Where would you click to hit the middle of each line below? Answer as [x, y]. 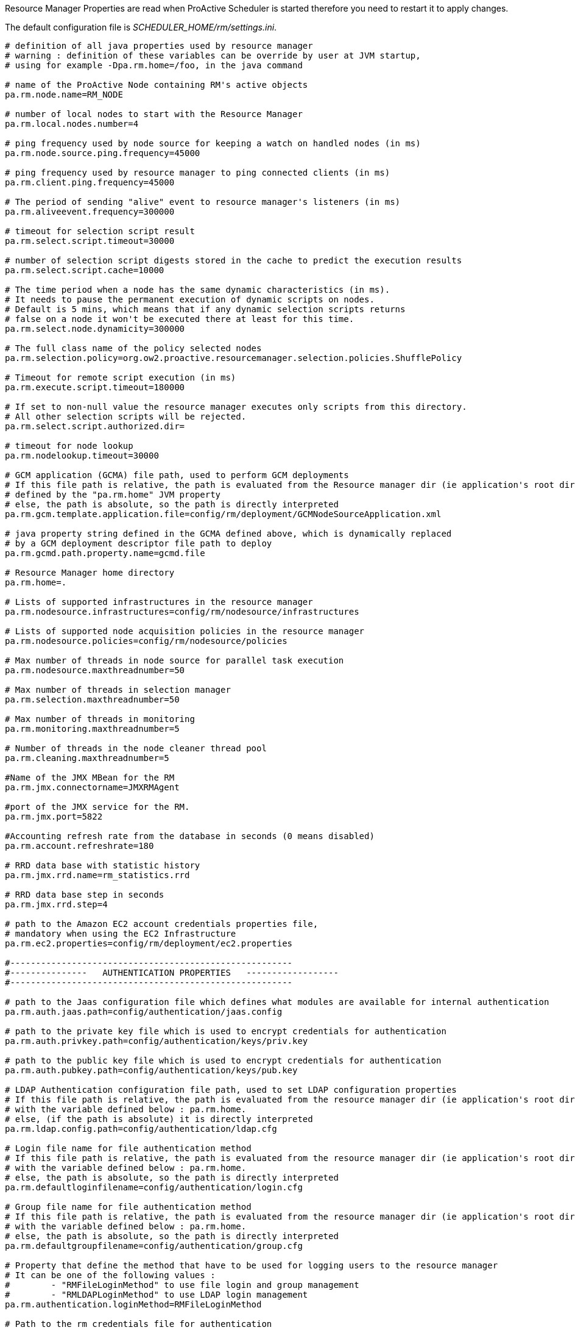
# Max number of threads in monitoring [100, 719]
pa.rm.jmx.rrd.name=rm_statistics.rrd [97, 875]
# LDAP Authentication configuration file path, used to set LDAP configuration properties [231, 1090]
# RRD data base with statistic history [103, 865]
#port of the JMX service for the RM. [97, 807]
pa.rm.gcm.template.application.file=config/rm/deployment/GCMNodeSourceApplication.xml [223, 514]
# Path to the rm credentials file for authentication [139, 1324]
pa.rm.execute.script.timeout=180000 [95, 387]
